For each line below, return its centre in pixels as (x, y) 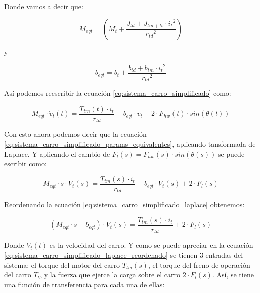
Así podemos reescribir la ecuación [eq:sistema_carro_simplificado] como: (118, 93)
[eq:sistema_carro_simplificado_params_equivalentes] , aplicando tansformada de (130, 143)
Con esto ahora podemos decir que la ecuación (75, 134)
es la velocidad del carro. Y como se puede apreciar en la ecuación (151, 245)
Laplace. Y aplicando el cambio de (57, 154)
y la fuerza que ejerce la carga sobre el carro (112, 275)
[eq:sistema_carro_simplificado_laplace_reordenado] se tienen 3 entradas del (124, 255)
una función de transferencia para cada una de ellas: (84, 284)
